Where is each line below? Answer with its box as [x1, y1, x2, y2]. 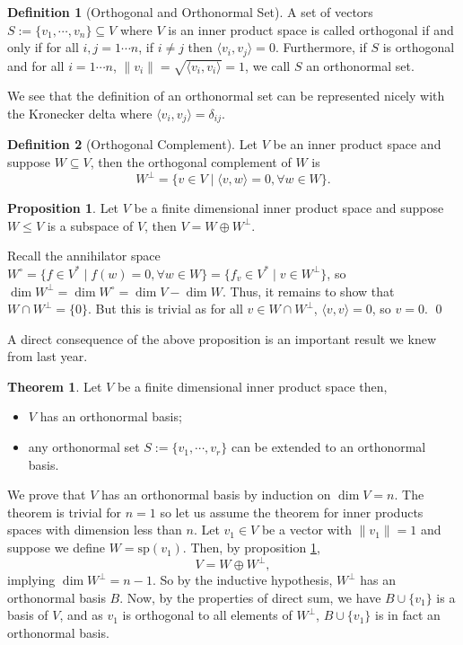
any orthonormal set [28, 437, 140, 456]
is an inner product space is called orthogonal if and [168, 20, 454, 39]
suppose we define [7, 538, 106, 557]
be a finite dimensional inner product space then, [117, 376, 388, 395]
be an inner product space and [273, 135, 441, 154]
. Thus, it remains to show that [222, 281, 395, 300]
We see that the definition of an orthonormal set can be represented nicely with [7, 86, 445, 105]
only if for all [7, 38, 79, 57]
